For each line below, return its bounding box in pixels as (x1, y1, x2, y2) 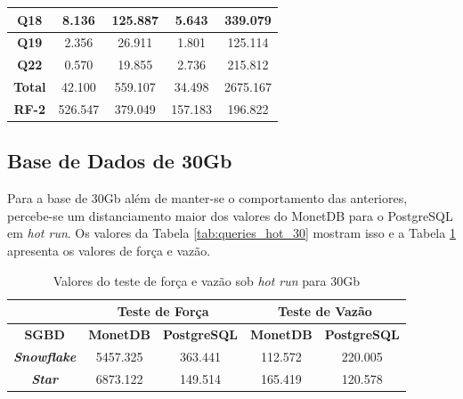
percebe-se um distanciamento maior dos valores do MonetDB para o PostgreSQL (7, 206, 453, 224)
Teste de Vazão (277, 302, 372, 321)
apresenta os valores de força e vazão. (7, 240, 211, 259)
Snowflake (13, 346, 77, 365)
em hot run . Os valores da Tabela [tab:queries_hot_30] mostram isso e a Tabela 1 (7, 224, 456, 242)
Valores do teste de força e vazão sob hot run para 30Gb (53, 271, 361, 289)
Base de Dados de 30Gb (7, 147, 232, 175)
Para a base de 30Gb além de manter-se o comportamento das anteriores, (7, 189, 408, 208)
